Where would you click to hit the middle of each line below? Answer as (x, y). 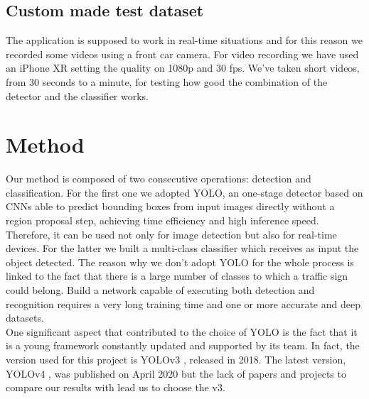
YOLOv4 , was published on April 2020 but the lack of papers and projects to (176, 373)
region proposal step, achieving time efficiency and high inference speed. (162, 220)
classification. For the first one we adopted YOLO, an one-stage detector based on (184, 192)
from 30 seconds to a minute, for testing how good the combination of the (167, 81)
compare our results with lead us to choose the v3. (116, 387)
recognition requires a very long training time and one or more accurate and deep (183, 304)
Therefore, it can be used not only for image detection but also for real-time (171, 234)
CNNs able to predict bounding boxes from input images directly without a (170, 206)
